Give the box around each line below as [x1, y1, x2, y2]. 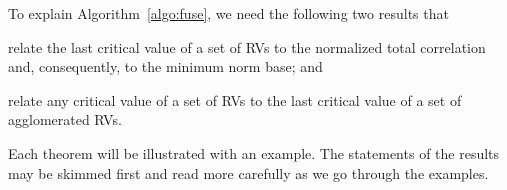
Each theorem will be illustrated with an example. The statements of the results [8, 142, 500, 163]
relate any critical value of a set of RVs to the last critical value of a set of [8, 89, 462, 110]
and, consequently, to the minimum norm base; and [8, 56, 323, 77]
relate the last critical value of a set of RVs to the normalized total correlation [8, 36, 486, 57]
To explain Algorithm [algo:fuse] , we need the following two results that [8, 3, 449, 23]
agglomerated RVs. [8, 109, 122, 130]
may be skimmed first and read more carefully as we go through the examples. [8, 162, 489, 183]
